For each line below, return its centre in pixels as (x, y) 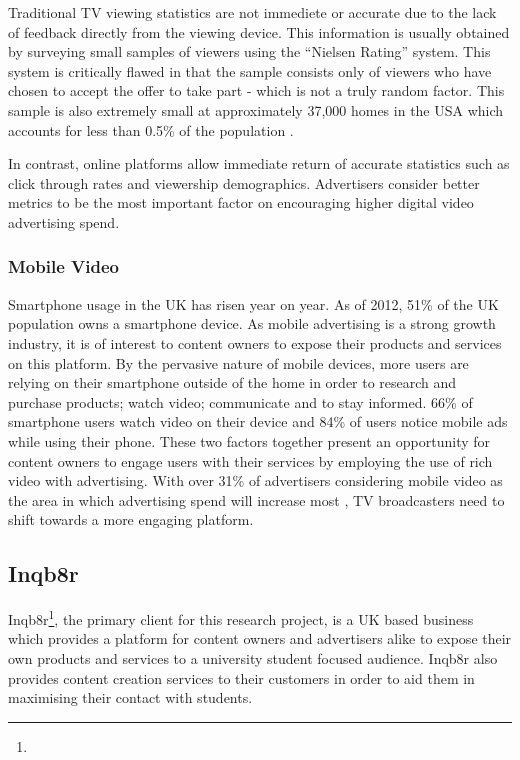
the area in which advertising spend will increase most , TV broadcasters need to (256, 499)
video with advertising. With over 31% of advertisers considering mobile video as (255, 480)
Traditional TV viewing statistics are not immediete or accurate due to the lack (252, 12)
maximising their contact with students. (130, 697)
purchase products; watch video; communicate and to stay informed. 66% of (240, 401)
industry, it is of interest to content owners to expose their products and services (255, 342)
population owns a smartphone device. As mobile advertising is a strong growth (252, 323)
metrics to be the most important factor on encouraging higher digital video (241, 202)
